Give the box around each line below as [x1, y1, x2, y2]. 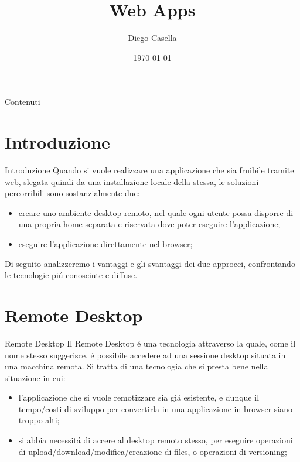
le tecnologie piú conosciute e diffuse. [5, 269, 138, 281]
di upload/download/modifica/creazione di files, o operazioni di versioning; [18, 445, 287, 457]
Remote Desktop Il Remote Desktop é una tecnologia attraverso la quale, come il [5, 337, 296, 349]
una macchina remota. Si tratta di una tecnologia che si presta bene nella [5, 360, 268, 372]
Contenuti [5, 95, 40, 108]
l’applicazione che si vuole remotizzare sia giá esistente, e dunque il [18, 391, 260, 403]
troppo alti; [18, 414, 60, 426]
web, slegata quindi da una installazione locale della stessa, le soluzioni [5, 175, 259, 187]
